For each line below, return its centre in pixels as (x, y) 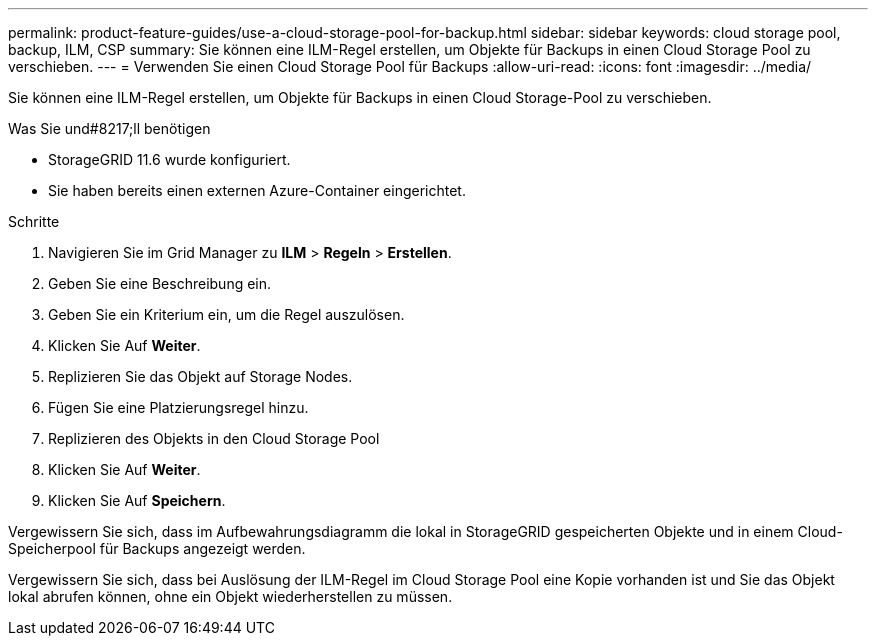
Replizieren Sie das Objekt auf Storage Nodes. (200, 376)
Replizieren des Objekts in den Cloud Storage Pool (214, 438)
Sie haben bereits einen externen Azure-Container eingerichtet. (257, 190)
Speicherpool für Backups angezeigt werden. (157, 548)
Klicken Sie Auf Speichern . (137, 500)
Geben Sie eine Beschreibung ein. (160, 283)
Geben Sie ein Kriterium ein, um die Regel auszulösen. (226, 314)
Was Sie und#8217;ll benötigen (109, 128)
